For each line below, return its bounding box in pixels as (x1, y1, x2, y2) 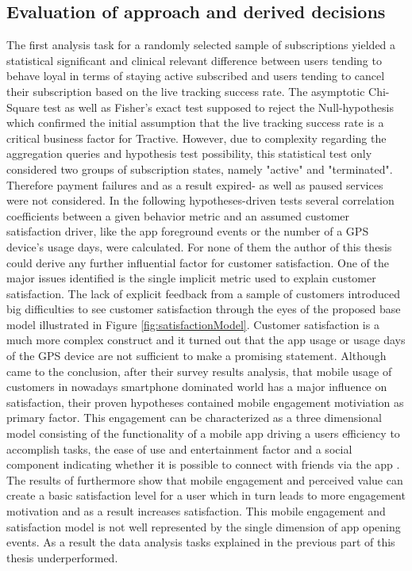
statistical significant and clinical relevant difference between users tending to (6, 52, 382, 68)
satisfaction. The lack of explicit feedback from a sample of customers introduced (6, 285, 400, 301)
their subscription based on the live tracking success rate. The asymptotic (6, 82, 365, 99)
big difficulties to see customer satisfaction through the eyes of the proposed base (6, 301, 401, 317)
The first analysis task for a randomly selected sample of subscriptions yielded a (6, 36, 396, 53)
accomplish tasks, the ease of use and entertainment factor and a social (6, 440, 352, 457)
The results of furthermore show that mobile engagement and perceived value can (6, 471, 403, 488)
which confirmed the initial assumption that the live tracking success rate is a (6, 114, 384, 131)
